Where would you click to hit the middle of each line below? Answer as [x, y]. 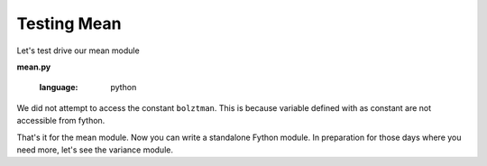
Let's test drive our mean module [78, 51]
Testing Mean [69, 23]
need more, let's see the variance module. [95, 150]
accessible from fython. [61, 121]
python [124, 88]
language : [59, 88]
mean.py [34, 67]
